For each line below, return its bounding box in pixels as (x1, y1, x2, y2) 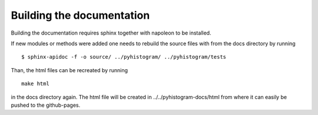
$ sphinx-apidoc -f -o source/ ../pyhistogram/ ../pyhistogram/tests (21, 53, 227, 60)
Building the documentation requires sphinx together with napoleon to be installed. (11, 29, 211, 36)
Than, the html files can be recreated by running (11, 66, 128, 73)
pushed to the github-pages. (11, 102, 81, 109)
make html (21, 80, 49, 87)
